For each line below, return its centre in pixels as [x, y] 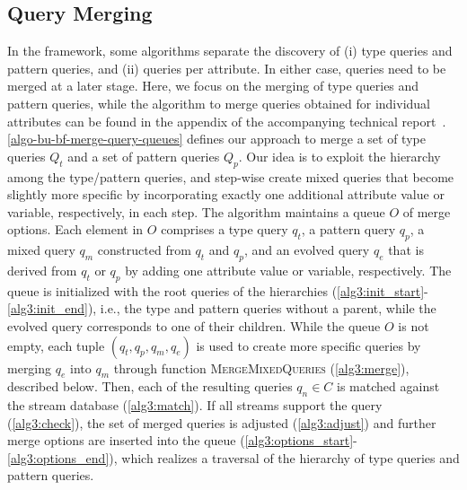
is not [414, 325]
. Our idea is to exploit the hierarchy [339, 156]
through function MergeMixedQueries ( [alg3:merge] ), [261, 367]
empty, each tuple [56, 345]
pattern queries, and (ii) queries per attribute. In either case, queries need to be [227, 68]
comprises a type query [225, 229]
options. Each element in [75, 229]
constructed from [144, 250]
